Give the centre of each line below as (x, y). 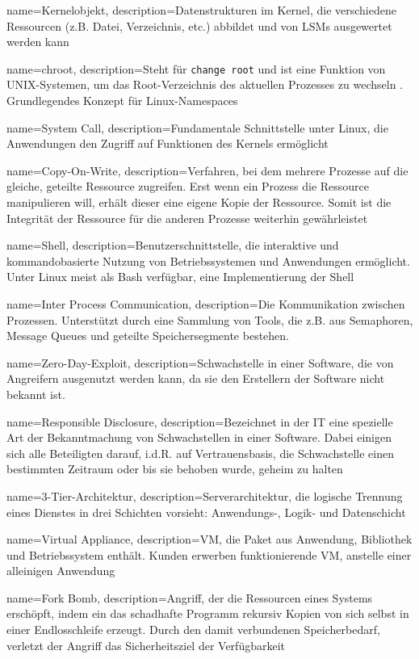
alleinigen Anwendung (61, 571)
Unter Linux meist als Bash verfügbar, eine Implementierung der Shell (180, 277)
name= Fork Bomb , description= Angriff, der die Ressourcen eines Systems (190, 597)
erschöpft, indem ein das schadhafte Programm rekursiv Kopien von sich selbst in (208, 613)
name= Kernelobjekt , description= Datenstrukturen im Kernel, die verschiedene (201, 10)
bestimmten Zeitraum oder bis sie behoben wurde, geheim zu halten (175, 469)
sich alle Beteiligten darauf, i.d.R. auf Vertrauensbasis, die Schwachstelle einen (201, 453)
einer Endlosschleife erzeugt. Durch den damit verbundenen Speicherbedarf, (193, 630)
